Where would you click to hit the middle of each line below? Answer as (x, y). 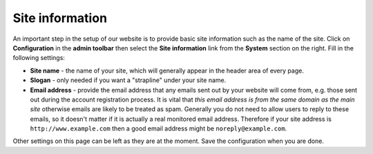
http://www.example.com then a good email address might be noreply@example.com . (159, 128)
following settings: (39, 58)
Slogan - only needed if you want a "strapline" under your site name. (128, 80)
